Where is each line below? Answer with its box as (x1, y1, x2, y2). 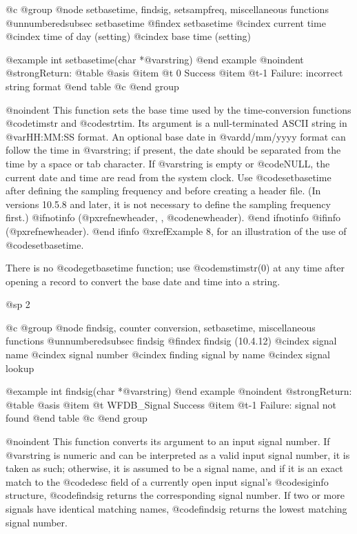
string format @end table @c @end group (6, 79, 179, 93)
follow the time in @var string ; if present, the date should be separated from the (6, 143, 341, 157)
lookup (6, 360, 34, 375)
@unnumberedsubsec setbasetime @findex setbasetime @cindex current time (6, 15, 326, 30)
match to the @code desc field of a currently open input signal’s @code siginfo (6, 474, 329, 489)
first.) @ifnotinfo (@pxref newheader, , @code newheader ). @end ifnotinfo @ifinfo (6, 210, 341, 225)
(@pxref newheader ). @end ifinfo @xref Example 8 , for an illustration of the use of (6, 223, 347, 238)
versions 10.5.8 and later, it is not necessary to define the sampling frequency (6, 196, 331, 211)
